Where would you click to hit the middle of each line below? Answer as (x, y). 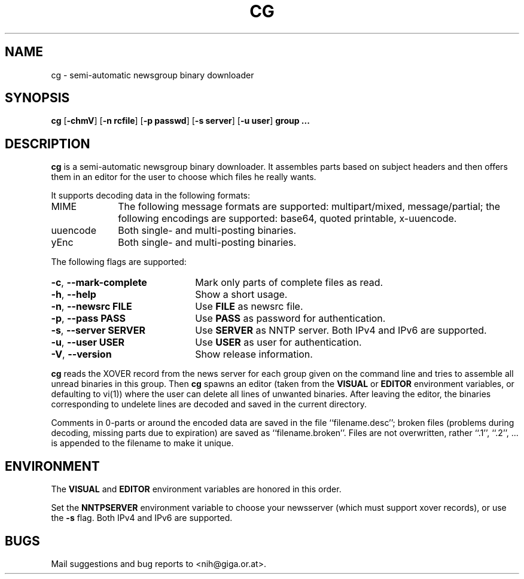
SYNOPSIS (37, 98)
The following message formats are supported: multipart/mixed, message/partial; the (309, 207)
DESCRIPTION (48, 144)
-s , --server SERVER (98, 330)
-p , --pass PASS (88, 319)
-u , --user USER (88, 342)
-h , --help (74, 295)
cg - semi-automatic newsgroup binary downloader (153, 75)
